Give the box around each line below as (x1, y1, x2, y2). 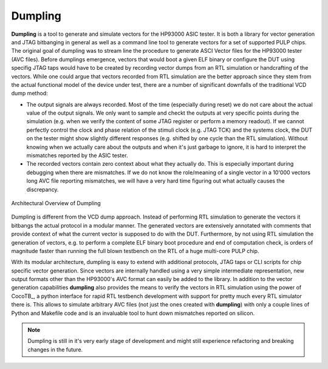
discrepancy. (26, 186, 59, 193)
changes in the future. (27, 346, 83, 353)
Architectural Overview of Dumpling (11, 199, 101, 206)
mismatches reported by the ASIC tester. (26, 152, 128, 159)
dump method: (11, 90, 48, 97)
